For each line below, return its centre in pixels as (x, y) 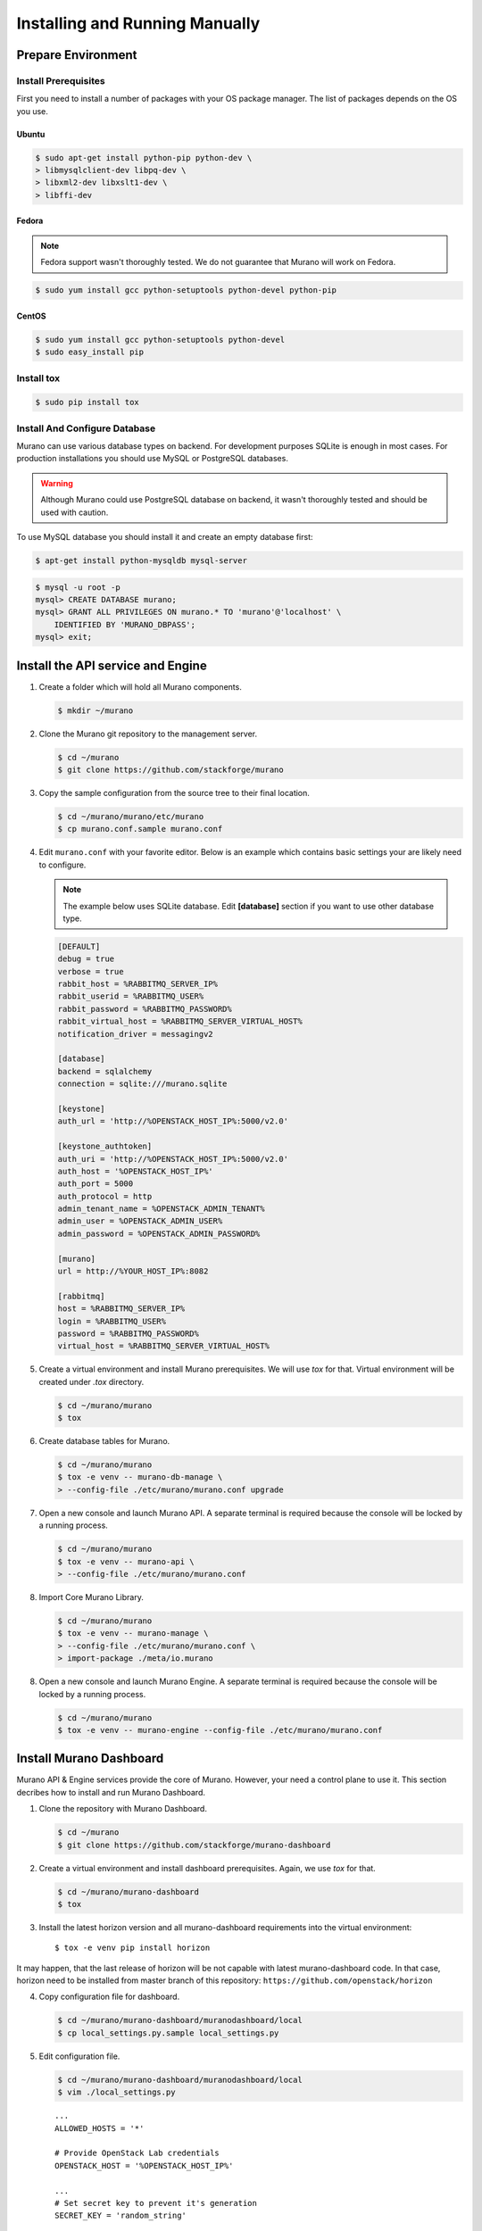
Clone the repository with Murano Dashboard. (123, 1809)
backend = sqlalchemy (105, 1071)
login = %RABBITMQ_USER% (112, 1321)
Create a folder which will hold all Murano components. (141, 686)
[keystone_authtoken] (105, 1146)
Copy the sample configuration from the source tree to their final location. (174, 792)
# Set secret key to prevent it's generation (156, 2203)
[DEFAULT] (79, 946)
